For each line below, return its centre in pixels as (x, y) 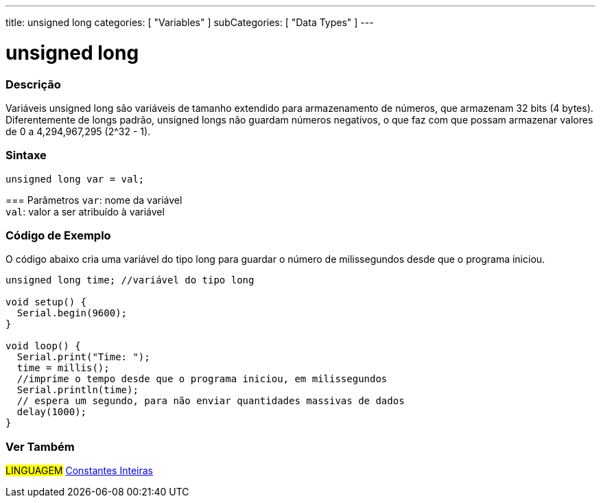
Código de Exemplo (58, 235)
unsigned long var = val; (75, 179)
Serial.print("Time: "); (83, 357)
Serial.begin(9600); (72, 313)
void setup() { (46, 302)
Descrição (33, 84)
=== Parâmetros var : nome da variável (94, 200)
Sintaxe (26, 155)
